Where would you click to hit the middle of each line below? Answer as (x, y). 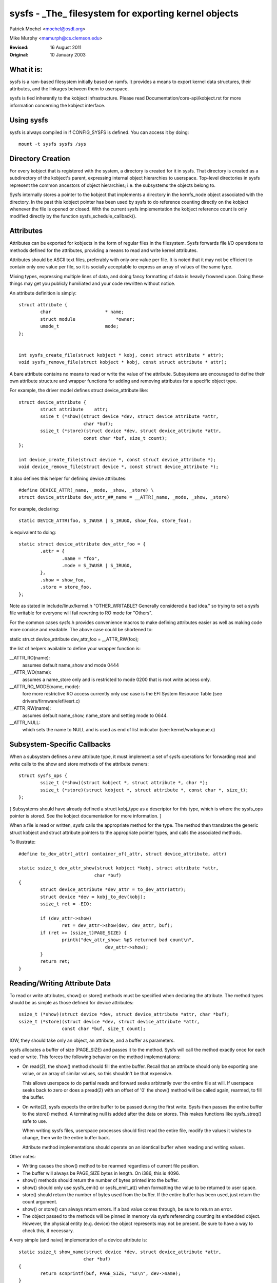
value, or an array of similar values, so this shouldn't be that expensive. (97, 1074)
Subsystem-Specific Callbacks (60, 744)
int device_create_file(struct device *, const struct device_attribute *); (117, 460)
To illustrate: (23, 842)
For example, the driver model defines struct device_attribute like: (79, 391)
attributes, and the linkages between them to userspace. (69, 89)
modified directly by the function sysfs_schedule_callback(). (73, 216)
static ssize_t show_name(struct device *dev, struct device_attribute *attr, (120, 1252)
